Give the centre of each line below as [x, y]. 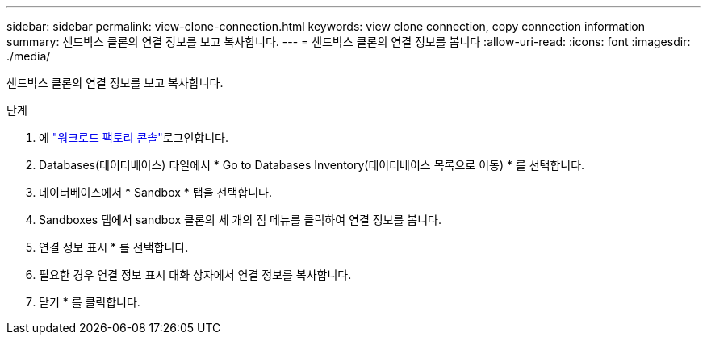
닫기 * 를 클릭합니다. [90, 302]
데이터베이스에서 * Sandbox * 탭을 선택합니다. [155, 192]
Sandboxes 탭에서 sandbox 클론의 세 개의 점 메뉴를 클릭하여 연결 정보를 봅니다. [240, 220]
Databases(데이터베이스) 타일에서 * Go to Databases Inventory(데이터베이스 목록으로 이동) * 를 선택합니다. [312, 165]
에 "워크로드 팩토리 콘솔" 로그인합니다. [134, 137]
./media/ [29, 56]
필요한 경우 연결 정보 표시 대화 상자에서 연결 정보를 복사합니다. [195, 274]
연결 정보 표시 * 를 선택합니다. [114, 247]
